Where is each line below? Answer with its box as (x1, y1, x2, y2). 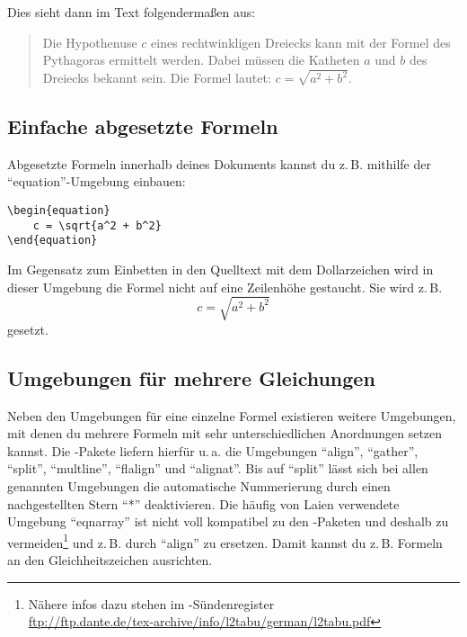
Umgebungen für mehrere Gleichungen (7, 363, 375, 391)
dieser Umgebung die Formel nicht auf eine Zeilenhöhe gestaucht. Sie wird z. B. (7, 277, 443, 296)
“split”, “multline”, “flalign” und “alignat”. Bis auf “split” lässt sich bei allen (7, 459, 428, 478)
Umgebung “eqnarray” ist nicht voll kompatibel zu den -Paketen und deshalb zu (7, 512, 449, 531)
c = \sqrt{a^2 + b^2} (32, 219, 162, 232)
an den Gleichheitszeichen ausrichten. (7, 550, 213, 569)
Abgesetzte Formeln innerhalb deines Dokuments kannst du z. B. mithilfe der (7, 154, 431, 173)
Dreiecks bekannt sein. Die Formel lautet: (42, 68, 271, 87)
